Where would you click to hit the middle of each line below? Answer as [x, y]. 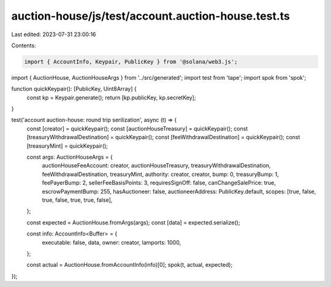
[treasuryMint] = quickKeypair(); [67, 146]
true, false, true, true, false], [77, 200]
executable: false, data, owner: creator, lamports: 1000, [112, 242]
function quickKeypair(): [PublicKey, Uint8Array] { [74, 89]
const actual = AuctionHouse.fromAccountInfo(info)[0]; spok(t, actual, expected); [130, 265]
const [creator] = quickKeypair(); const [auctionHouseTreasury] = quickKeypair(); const [137, 128]
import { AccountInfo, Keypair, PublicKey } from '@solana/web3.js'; [131, 62]
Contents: [24, 45]
